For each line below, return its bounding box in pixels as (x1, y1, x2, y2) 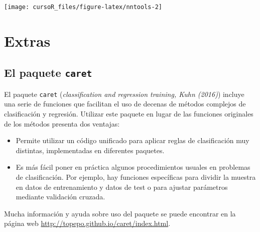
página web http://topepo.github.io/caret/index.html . (4, 218, 171, 228)
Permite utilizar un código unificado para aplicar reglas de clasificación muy (16, 135, 249, 146)
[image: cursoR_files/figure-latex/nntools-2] (4, 4, 162, 11)
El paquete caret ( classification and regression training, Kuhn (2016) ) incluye (4, 88, 244, 99)
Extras (4, 30, 51, 51)
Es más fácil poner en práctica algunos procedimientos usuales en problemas (16, 162, 250, 172)
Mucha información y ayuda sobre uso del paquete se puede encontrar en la (4, 208, 236, 218)
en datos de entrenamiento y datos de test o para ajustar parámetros (16, 181, 228, 192)
